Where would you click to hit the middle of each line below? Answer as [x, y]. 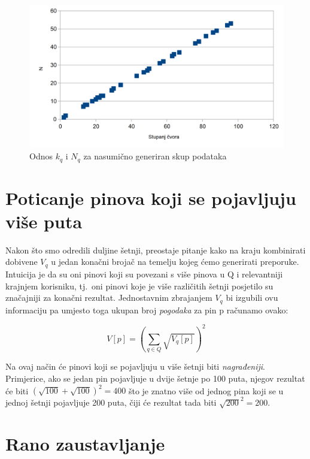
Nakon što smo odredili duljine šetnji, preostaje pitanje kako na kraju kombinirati [156, 250]
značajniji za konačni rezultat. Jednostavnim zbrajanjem [109, 298]
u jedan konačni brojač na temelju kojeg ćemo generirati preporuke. [175, 262]
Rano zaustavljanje [85, 444]
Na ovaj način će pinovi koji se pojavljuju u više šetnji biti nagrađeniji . [136, 366]
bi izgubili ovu [252, 298]
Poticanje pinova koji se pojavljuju [151, 197]
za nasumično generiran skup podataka [155, 156]
